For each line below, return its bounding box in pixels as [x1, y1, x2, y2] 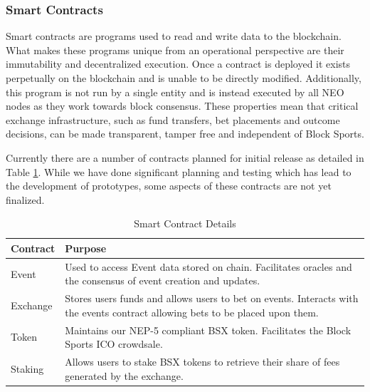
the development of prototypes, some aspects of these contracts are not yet [6, 178, 332, 193]
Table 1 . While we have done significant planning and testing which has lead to [6, 164, 351, 179]
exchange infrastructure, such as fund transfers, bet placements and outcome [6, 112, 340, 127]
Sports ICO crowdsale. [65, 336, 163, 351]
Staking [11, 361, 44, 376]
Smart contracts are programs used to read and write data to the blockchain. [6, 29, 342, 43]
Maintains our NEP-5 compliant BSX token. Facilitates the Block [65, 322, 351, 337]
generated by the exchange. [65, 368, 184, 383]
